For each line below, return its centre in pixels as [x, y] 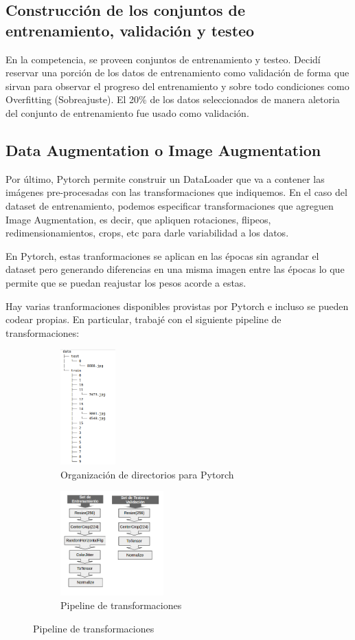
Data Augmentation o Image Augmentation [163, 150]
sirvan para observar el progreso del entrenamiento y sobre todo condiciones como [177, 86]
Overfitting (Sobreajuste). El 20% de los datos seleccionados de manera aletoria [173, 99]
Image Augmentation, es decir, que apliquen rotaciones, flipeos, [138, 219]
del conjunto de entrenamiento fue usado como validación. [127, 112]
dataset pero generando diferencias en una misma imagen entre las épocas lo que [175, 269]
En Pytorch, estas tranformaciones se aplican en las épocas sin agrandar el [162, 255]
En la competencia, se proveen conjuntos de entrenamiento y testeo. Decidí [163, 59]
